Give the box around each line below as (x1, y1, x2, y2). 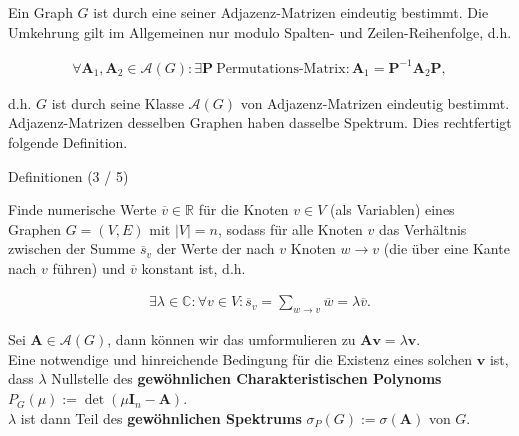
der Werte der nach (156, 238, 275, 259)
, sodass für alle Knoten (217, 218, 363, 239)
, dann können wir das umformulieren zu (107, 329, 356, 350)
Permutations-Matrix (216, 61, 346, 76)
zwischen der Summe (8, 238, 136, 259)
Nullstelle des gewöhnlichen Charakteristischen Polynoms (51, 368, 442, 389)
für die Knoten (198, 199, 289, 220)
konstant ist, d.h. (141, 257, 246, 278)
